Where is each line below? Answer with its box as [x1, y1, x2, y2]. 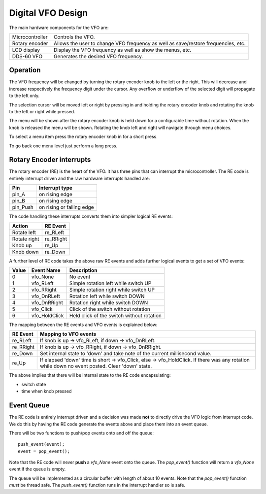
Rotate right [12, 235, 39, 242]
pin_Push [12, 204, 34, 211]
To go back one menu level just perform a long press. [9, 143, 118, 149]
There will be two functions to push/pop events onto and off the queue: [9, 430, 154, 436]
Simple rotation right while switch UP [69, 286, 155, 293]
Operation [9, 66, 41, 74]
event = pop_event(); [18, 448, 70, 454]
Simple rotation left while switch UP [69, 280, 152, 287]
